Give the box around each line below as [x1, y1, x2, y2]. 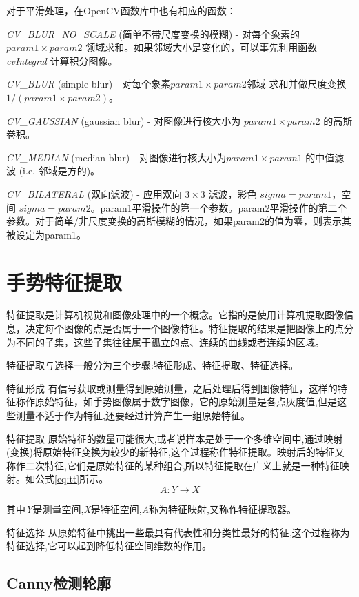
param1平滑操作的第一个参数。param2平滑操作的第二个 [100, 200, 347, 214]
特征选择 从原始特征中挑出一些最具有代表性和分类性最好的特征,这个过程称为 [6, 525, 350, 539]
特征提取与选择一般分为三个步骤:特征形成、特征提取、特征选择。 [6, 358, 298, 372]
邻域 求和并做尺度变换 [246, 77, 347, 91]
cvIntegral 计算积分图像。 [6, 53, 118, 68]
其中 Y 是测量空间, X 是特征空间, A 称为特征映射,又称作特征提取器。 [6, 501, 296, 516]
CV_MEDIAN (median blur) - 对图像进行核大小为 [6, 150, 227, 164]
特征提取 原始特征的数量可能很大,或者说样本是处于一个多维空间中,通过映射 [6, 431, 343, 445]
